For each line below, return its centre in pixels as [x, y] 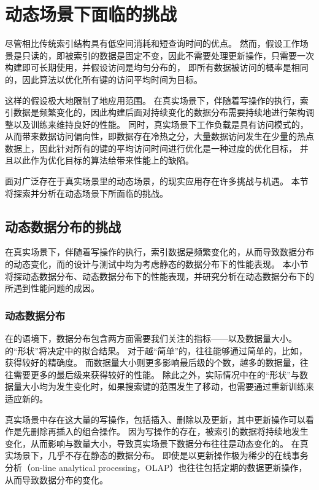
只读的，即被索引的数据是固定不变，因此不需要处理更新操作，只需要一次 [168, 55]
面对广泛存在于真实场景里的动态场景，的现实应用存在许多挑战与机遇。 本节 [157, 181]
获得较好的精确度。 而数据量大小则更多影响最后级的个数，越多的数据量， [152, 362]
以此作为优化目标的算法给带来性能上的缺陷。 [103, 160]
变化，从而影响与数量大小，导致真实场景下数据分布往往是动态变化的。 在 [152, 443]
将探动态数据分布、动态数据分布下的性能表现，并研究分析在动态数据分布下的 [159, 276]
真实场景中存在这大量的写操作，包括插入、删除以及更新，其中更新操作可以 [155, 419]
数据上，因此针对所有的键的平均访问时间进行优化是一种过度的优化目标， [151, 148]
